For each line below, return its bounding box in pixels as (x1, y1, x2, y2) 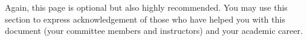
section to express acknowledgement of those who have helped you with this (5, 12, 285, 25)
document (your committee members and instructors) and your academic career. (5, 24, 303, 37)
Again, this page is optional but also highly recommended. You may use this (5, 1, 288, 13)
